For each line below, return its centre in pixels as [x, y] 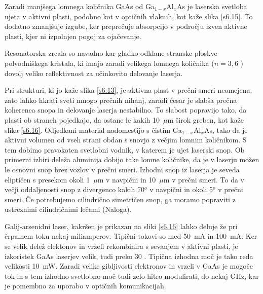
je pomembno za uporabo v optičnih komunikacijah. [85, 286]
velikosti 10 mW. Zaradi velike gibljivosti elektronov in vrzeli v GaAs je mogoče [129, 266]
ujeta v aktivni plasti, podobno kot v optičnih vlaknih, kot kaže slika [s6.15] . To [129, 16]
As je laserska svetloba [212, 6]
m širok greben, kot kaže [206, 119]
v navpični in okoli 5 [181, 189]
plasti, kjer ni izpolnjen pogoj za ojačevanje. [73, 36]
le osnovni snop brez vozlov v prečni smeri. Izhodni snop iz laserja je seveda [122, 169]
